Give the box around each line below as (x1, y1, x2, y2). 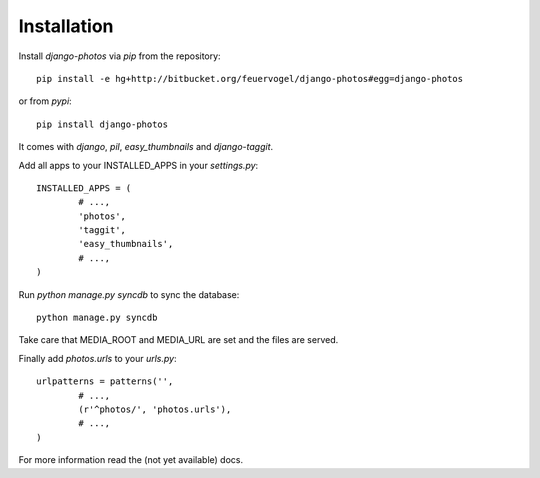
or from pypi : (18, 95, 72, 107)
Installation (18, 15, 114, 37)
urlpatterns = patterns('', (36, 376, 174, 387)
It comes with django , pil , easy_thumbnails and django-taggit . (18, 141, 274, 153)
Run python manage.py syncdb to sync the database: (18, 288, 240, 300)
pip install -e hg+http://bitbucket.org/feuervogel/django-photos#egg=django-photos (36, 73, 464, 84)
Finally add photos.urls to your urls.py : (18, 352, 177, 364)
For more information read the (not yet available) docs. (18, 454, 244, 466)
